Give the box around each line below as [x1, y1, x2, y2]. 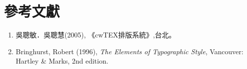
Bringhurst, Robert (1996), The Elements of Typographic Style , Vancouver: [15, 46, 244, 56]
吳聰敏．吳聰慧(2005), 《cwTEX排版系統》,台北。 [15, 30, 176, 40]
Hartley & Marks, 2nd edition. [15, 56, 108, 66]
